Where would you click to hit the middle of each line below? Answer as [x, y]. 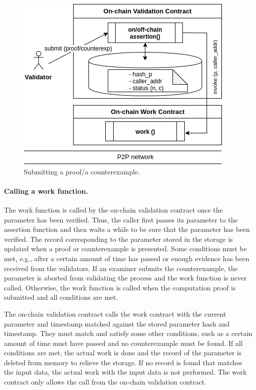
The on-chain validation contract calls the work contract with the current [115, 313]
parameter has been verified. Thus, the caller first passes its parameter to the [121, 219]
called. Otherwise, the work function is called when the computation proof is [120, 287]
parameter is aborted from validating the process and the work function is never [125, 278]
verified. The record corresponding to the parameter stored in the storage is [119, 239]
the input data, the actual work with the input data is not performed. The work [126, 372]
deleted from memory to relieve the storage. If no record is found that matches [123, 362]
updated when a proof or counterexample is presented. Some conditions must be [126, 249]
